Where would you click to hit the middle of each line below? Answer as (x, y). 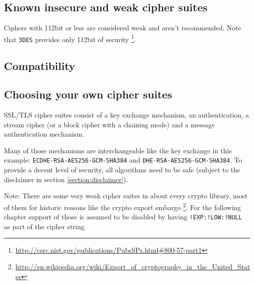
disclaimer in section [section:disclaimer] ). (66, 179)
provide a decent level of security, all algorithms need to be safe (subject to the (122, 170)
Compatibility (40, 65)
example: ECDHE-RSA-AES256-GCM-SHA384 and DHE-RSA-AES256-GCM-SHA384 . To (123, 160)
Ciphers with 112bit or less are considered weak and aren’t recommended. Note (123, 28)
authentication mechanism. (44, 134)
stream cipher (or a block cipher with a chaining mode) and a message (109, 124)
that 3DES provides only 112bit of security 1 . (70, 38)
